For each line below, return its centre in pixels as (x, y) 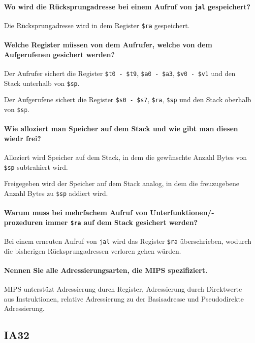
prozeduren (24, 222)
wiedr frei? (23, 138)
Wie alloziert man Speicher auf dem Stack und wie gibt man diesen (121, 129)
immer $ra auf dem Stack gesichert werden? (122, 222)
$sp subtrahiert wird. (36, 167)
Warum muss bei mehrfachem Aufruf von (76, 212)
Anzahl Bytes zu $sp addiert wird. (56, 193)
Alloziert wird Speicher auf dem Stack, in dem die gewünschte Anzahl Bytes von (126, 157)
